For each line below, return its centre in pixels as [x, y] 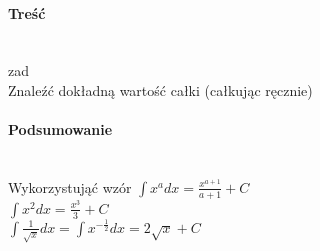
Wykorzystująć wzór [70, 186]
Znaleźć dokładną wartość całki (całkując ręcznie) [160, 89]
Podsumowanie [60, 129]
